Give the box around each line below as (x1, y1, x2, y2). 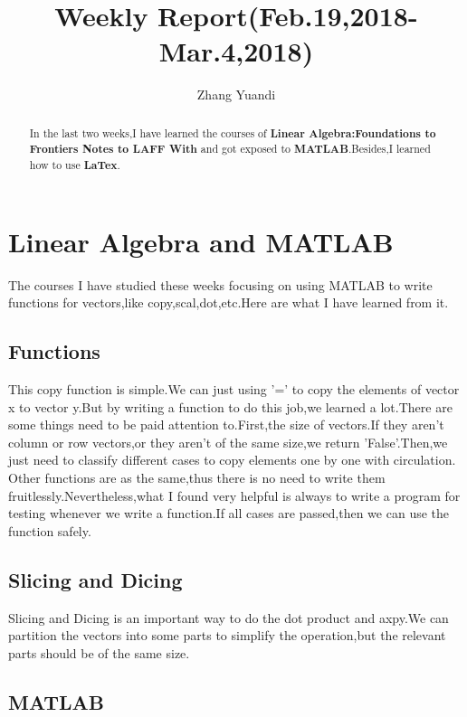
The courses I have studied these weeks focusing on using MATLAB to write (8, 275, 433, 294)
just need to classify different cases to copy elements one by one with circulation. (8, 450, 456, 469)
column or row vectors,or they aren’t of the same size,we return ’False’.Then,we (8, 432, 448, 451)
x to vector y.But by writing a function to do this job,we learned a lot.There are (8, 397, 453, 416)
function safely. (8, 521, 91, 540)
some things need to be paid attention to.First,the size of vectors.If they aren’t (8, 415, 444, 434)
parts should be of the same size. (8, 643, 190, 662)
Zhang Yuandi (196, 85, 276, 104)
